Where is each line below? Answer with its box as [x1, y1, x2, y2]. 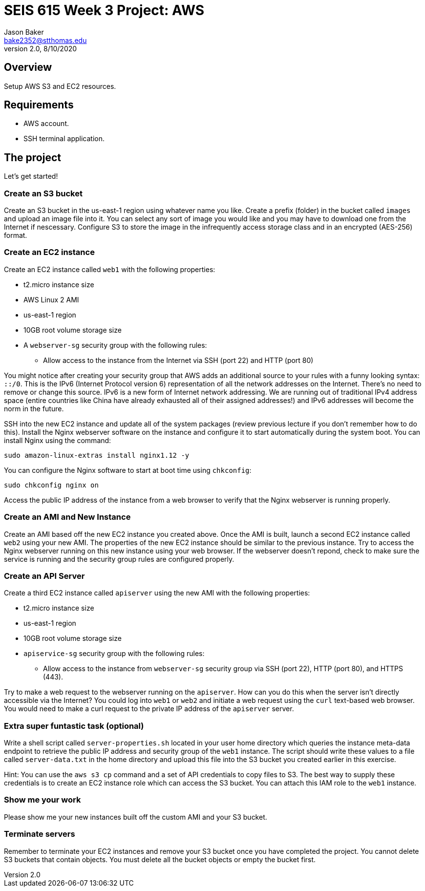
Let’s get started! [4, 172, 58, 181]
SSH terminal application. [23, 134, 105, 143]
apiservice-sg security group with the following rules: [23, 649, 205, 658]
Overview [4, 61, 52, 74]
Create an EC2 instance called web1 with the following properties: [4, 265, 215, 274]
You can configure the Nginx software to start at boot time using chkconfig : [4, 466, 252, 474]
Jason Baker [4, 27, 44, 36]
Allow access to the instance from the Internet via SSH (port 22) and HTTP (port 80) [43, 356, 314, 364]
